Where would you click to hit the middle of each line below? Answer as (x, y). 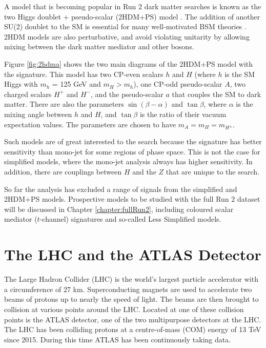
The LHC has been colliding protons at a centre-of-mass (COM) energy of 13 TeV (133, 329)
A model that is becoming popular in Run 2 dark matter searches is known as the (133, 6)
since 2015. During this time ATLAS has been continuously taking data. (118, 339)
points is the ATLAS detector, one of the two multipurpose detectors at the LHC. (133, 319)
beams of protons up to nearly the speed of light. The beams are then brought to (131, 299)
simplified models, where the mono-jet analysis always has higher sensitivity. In (128, 161)
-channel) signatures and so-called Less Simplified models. (130, 219)
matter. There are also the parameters (64, 104)
